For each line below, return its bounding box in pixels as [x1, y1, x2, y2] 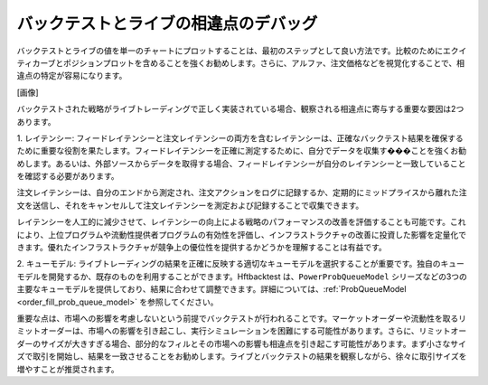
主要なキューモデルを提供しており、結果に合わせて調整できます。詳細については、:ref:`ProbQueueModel [16, 284, 407, 295]
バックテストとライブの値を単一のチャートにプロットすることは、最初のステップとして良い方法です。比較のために [16, 45, 444, 56]
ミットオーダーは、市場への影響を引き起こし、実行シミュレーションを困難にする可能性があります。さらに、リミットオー [16, 325, 467, 336]
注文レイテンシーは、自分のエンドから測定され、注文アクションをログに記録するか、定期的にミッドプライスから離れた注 [16, 187, 467, 198]
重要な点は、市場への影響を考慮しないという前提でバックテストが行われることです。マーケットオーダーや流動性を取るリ [16, 313, 467, 324]
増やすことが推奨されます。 [16, 363, 119, 374]
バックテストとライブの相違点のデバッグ [16, 14, 318, 33]
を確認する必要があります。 [16, 171, 119, 182]
